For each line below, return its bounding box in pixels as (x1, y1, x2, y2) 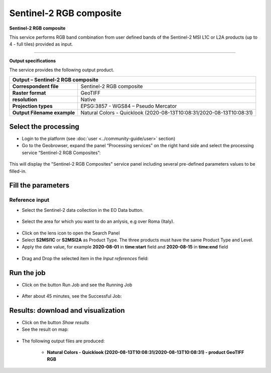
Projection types (12, 102, 53, 109)
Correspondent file (12, 83, 59, 90)
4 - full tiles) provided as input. (9, 41, 73, 47)
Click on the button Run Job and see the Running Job (22, 282, 132, 288)
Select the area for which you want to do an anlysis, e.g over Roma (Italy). (22, 218, 175, 224)
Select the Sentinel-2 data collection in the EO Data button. (22, 207, 144, 213)
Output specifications (9, 58, 56, 64)
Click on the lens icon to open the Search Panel (22, 230, 120, 236)
